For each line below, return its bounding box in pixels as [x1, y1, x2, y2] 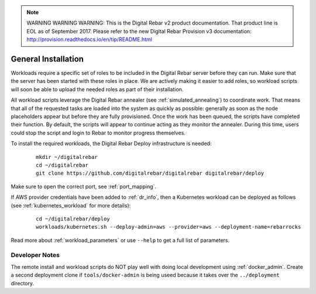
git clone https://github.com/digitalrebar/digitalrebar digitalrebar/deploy [36, 170, 265, 177]
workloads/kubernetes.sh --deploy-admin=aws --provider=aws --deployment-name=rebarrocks [36, 224, 301, 230]
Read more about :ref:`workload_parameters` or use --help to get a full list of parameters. [11, 237, 230, 244]
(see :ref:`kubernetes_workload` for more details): [11, 202, 131, 209]
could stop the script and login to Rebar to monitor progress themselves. [11, 129, 186, 136]
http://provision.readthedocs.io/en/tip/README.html [26, 36, 152, 43]
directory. [11, 279, 35, 286]
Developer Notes [11, 251, 60, 260]
